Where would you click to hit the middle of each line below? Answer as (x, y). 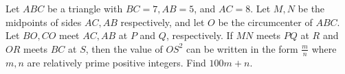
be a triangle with (85, 8)
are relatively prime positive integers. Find (116, 62)
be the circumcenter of (265, 22)
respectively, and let (163, 22)
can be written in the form (242, 48)
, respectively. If (199, 35)
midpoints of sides (44, 22)
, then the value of (124, 48)
